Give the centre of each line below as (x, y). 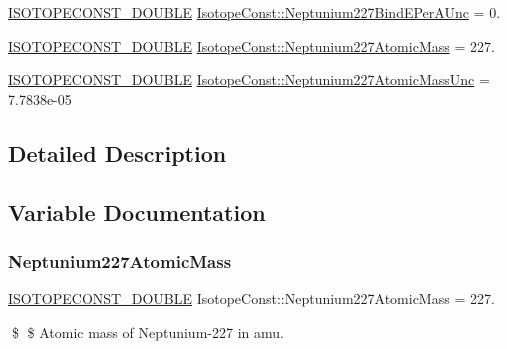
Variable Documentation (137, 211)
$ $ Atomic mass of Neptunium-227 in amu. (147, 331)
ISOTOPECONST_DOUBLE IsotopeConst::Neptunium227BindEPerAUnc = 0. (254, 12)
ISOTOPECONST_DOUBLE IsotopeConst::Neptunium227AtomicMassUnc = (249, 79)
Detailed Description (117, 152)
